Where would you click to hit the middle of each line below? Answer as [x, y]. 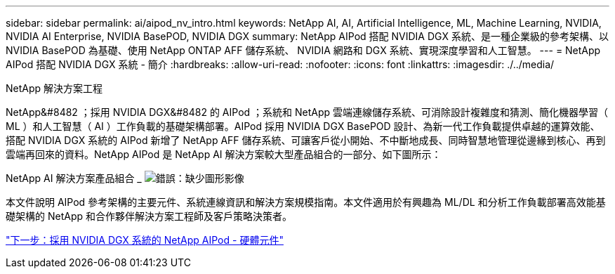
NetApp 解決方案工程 [54, 88]
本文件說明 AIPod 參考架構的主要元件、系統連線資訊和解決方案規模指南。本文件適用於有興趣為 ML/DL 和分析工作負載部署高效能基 [306, 202]
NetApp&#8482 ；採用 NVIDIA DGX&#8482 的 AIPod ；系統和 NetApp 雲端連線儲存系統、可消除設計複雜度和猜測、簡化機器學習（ [307, 112]
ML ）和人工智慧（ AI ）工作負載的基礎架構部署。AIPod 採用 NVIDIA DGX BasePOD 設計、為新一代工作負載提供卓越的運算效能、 [303, 126]
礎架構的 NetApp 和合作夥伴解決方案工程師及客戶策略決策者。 [149, 216]
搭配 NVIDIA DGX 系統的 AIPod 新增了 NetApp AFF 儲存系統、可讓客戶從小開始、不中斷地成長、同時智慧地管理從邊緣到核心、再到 [306, 140]
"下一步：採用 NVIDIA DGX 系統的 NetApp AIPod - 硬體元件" [145, 240]
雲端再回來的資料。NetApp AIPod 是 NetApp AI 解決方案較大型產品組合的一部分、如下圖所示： [224, 154]
